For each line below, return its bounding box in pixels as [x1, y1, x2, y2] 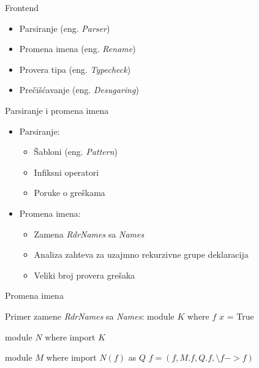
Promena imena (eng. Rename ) [19, 42, 136, 55]
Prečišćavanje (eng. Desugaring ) [19, 83, 139, 96]
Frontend [5, 1, 39, 13]
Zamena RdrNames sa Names [34, 227, 145, 240]
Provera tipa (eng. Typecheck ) [19, 62, 131, 75]
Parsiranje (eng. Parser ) [19, 21, 110, 34]
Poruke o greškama [34, 186, 105, 199]
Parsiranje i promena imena [5, 103, 109, 116]
